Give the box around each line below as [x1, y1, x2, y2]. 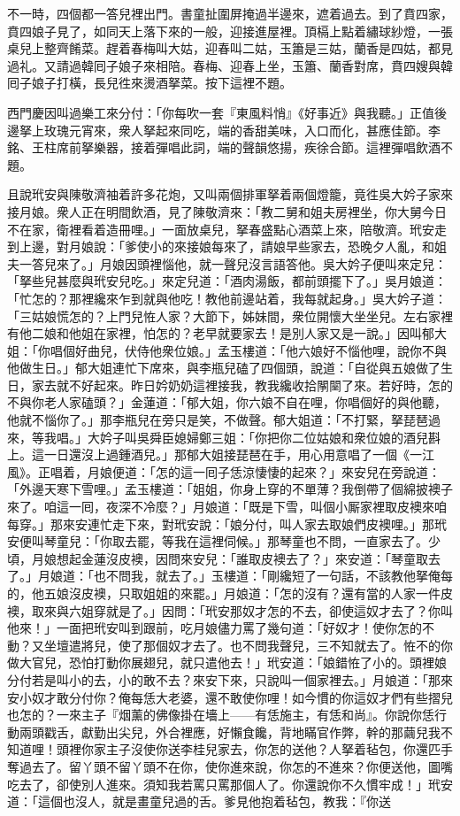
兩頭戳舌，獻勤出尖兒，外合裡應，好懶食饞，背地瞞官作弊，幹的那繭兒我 [19, 722, 441, 741]
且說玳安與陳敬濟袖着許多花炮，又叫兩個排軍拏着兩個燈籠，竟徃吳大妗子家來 [7, 185, 453, 204]
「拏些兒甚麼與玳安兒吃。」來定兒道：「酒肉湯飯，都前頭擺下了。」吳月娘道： [7, 272, 447, 290]
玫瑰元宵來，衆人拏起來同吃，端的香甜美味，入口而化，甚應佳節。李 [43, 120, 441, 139]
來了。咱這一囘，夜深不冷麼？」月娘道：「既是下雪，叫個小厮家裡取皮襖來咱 [7, 497, 447, 516]
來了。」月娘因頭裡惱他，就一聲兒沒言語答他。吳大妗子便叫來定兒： [56, 254, 447, 273]
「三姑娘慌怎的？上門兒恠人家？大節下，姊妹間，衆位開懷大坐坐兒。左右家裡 [7, 306, 453, 325]
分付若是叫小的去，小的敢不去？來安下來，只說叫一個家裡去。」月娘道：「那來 [7, 670, 453, 689]
